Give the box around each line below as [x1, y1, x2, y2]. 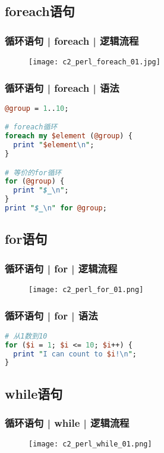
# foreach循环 [5, 123, 58, 132]
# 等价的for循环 [5, 168, 62, 177]
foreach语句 [5, 2, 75, 20]
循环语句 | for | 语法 [5, 308, 98, 322]
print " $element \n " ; [13, 141, 94, 150]
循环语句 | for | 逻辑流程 [5, 260, 118, 275]
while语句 [5, 384, 63, 402]
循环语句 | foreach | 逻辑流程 [5, 33, 139, 48]
